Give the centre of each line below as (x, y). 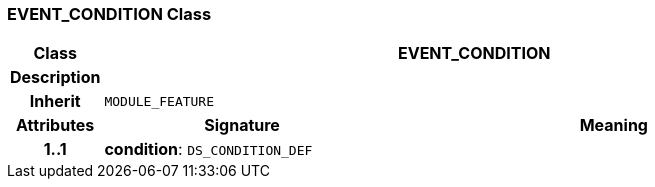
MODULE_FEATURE (159, 101)
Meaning (613, 125)
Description (55, 77)
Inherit (55, 101)
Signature (242, 125)
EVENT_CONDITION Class (109, 14)
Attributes (55, 125)
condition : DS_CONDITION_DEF (208, 149)
